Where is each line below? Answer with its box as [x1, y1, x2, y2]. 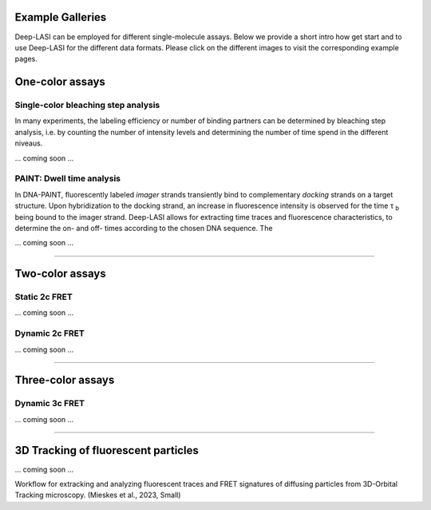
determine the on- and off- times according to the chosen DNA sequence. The [14, 223, 273, 233]
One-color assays [14, 75, 105, 89]
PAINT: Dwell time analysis [14, 173, 121, 184]
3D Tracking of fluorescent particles [14, 444, 199, 457]
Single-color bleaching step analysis [14, 100, 160, 111]
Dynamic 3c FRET [14, 398, 85, 409]
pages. [14, 54, 38, 64]
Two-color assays [14, 267, 107, 281]
